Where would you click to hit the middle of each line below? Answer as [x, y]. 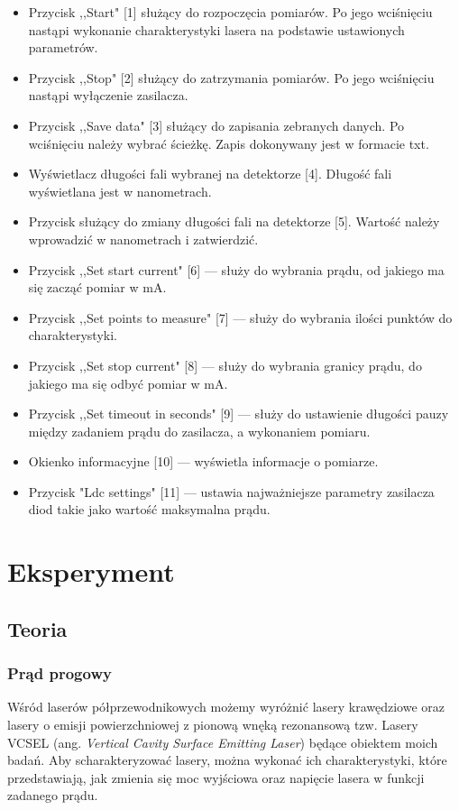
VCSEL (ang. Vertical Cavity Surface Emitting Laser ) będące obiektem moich [223, 742]
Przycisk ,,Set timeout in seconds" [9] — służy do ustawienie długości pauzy [239, 414]
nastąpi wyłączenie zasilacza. [108, 95]
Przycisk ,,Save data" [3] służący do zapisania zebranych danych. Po [216, 125]
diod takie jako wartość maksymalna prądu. [149, 509]
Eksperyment [91, 571]
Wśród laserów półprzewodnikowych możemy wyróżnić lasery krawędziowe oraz [226, 707]
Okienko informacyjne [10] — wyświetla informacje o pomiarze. [203, 461]
